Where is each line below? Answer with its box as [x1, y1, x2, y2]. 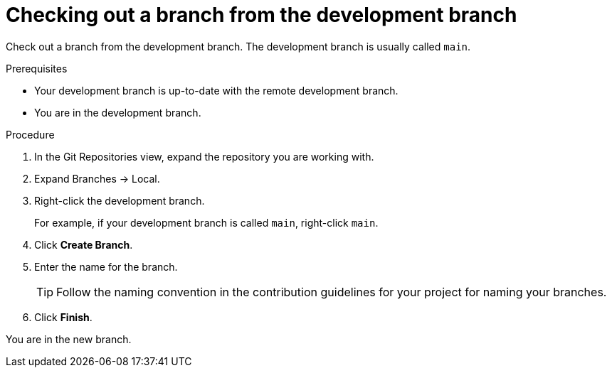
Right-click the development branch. [34, 194, 205, 207]
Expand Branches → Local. [34, 172, 160, 185]
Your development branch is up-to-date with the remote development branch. [34, 84, 399, 97]
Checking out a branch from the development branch [6, 3, 517, 27]
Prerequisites [6, 62, 68, 75]
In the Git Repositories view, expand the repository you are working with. [34, 150, 374, 163]
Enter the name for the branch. [34, 260, 178, 273]
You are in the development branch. [34, 106, 201, 119]
